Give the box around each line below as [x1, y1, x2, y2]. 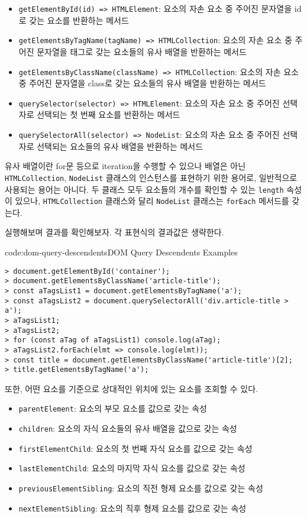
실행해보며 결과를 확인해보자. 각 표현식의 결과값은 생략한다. [5, 226, 224, 238]
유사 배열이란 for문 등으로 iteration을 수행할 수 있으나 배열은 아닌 [5, 160, 246, 172]
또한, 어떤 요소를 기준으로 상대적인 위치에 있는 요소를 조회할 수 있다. [5, 382, 258, 394]
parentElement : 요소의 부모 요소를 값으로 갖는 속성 [18, 402, 207, 415]
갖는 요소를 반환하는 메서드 [29, 14, 129, 26]
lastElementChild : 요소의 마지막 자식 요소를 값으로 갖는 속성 [18, 462, 245, 474]
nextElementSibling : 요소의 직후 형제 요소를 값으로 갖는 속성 [18, 501, 247, 514]
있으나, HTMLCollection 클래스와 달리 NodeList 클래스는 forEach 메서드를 [15, 195, 289, 207]
